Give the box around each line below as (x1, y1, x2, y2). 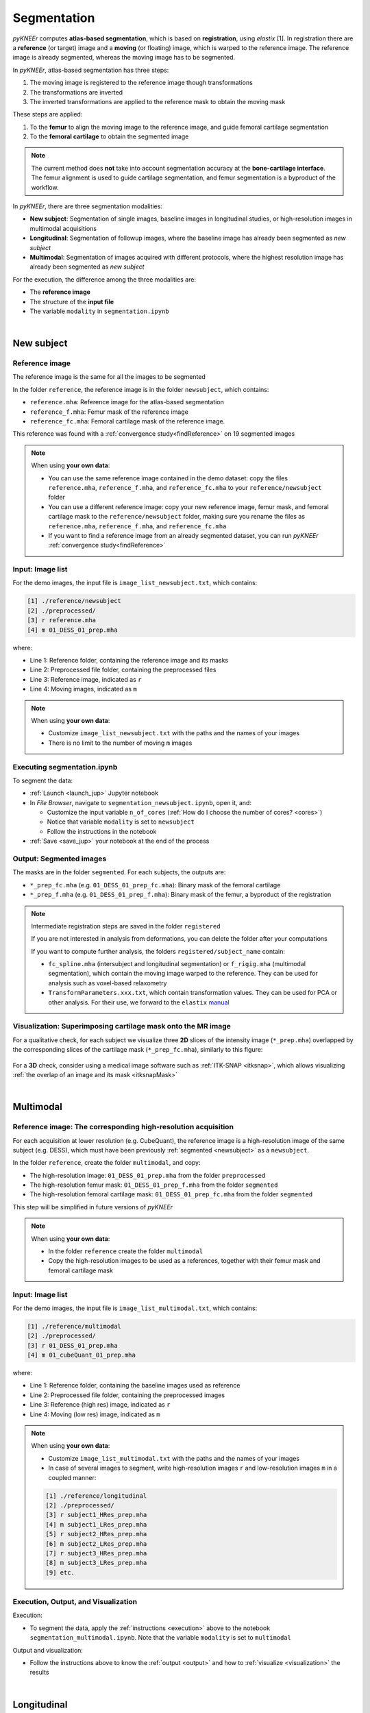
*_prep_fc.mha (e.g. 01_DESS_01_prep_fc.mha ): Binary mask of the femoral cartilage (29, 880, 281, 889)
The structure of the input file (29, 297, 114, 306)
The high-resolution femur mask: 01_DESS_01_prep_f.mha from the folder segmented (29, 1181, 278, 1189)
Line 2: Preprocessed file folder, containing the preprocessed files (29, 665, 217, 674)
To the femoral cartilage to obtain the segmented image (29, 132, 189, 140)
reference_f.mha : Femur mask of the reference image (29, 408, 188, 416)
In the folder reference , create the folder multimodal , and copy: (12, 1159, 201, 1167)
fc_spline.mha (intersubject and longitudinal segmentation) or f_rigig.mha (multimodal (48, 960, 306, 968)
